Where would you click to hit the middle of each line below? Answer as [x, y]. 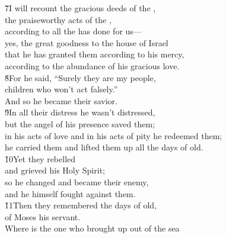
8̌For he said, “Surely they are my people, [80, 77]
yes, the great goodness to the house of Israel [87, 42]
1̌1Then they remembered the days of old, [81, 205]
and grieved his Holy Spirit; [55, 170]
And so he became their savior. [61, 100]
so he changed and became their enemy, [77, 181]
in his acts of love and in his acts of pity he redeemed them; [114, 135]
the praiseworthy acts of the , [58, 19]
